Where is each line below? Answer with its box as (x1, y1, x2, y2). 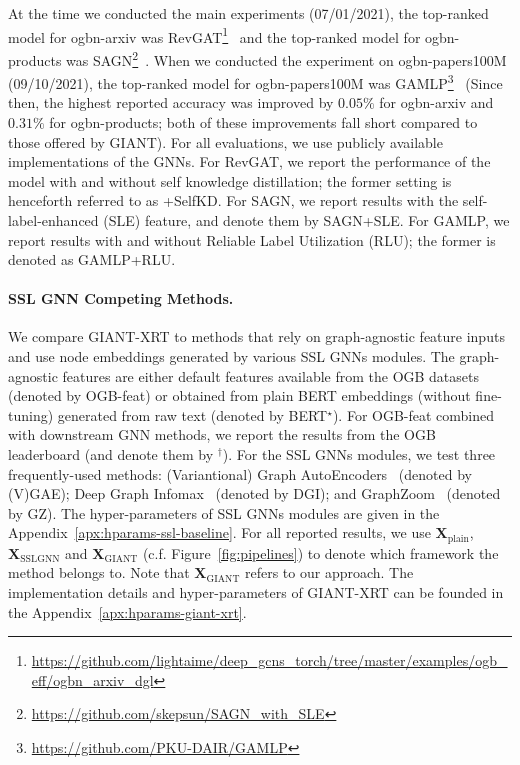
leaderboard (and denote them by (8, 444, 214, 465)
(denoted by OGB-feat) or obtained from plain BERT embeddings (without (8, 385, 471, 406)
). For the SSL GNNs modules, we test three (222, 444, 496, 465)
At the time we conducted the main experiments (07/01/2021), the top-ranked (8, 3, 489, 23)
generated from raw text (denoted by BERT (57, 404, 328, 425)
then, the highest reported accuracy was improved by (8, 92, 334, 113)
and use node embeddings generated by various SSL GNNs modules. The (8, 346, 455, 367)
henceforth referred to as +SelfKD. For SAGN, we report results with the (8, 190, 459, 211)
